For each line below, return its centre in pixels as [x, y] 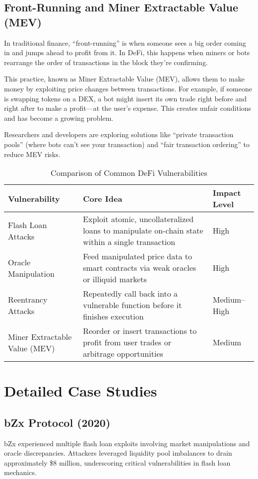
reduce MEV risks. [32, 154]
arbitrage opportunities [123, 354]
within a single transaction [129, 242]
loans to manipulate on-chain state [143, 231]
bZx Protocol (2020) [57, 422]
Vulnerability [34, 198]
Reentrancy [28, 299]
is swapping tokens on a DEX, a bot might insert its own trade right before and [125, 98]
